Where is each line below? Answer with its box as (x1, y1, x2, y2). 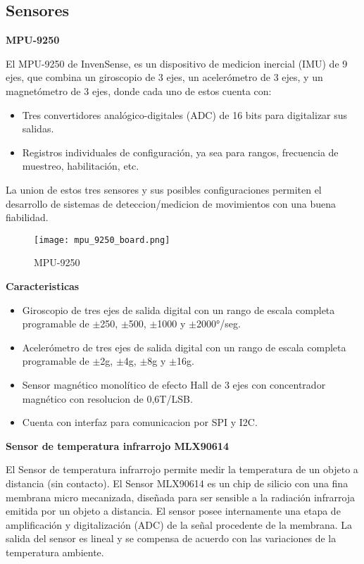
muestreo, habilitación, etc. (22, 158, 139, 173)
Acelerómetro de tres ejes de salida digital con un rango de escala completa (22, 339, 346, 354)
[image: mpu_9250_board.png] (34, 234, 170, 245)
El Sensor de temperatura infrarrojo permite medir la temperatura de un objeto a (6, 462, 358, 477)
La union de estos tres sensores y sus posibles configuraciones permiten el (6, 182, 322, 196)
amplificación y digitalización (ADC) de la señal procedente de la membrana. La (6, 517, 353, 532)
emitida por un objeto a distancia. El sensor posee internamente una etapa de (6, 503, 341, 518)
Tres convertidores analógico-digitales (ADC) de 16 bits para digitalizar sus (22, 107, 348, 122)
